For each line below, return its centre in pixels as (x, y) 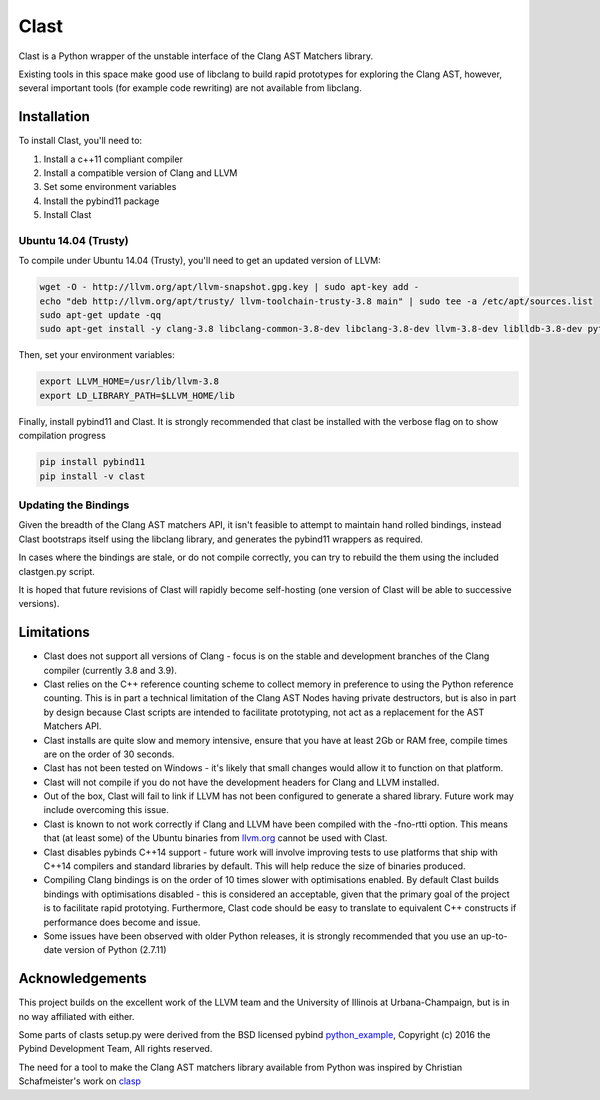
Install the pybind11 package (101, 201)
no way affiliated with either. (76, 1016)
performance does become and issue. (122, 922)
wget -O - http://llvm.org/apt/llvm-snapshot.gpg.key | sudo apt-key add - (229, 287)
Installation (54, 116)
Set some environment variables (110, 187)
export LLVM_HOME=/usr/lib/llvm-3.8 (129, 381)
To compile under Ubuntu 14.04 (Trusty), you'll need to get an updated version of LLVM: (200, 261)
